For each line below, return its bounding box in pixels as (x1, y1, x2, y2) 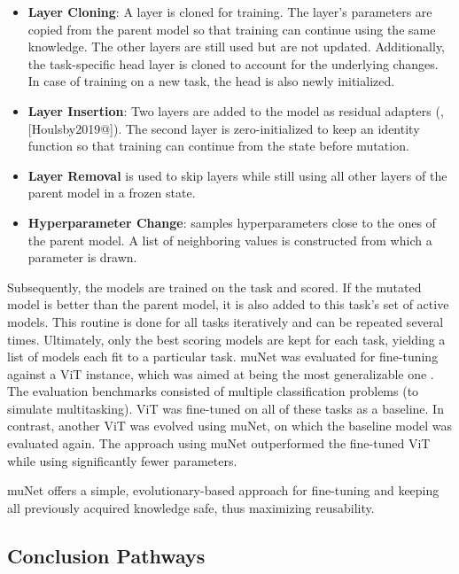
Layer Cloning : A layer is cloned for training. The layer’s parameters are (27, 3, 432, 20)
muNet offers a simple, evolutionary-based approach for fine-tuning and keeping (7, 481, 440, 500)
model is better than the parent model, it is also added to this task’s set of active (7, 295, 449, 314)
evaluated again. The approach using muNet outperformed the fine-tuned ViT (7, 434, 431, 453)
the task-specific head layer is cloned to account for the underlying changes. (27, 54, 439, 73)
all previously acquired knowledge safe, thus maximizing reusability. (7, 498, 375, 516)
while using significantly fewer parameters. (7, 451, 237, 469)
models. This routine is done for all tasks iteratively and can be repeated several (7, 312, 444, 330)
